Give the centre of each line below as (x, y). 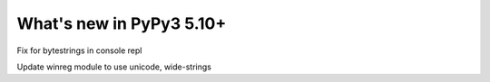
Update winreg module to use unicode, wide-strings (114, 67)
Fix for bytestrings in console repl (79, 50)
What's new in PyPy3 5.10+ (122, 23)
